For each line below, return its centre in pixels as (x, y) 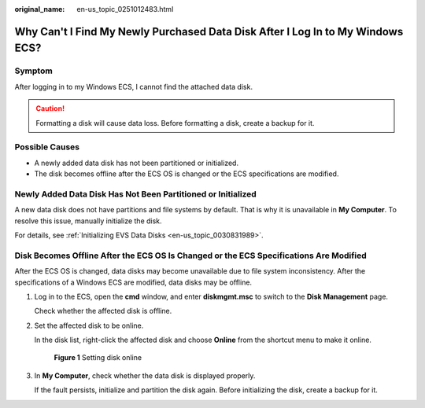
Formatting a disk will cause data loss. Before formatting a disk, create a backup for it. (175, 123)
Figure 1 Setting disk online (98, 358)
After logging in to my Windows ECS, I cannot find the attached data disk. (134, 86)
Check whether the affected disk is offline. (103, 311)
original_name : (40, 9)
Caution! (50, 108)
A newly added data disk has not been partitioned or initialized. (137, 163)
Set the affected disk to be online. (89, 325)
